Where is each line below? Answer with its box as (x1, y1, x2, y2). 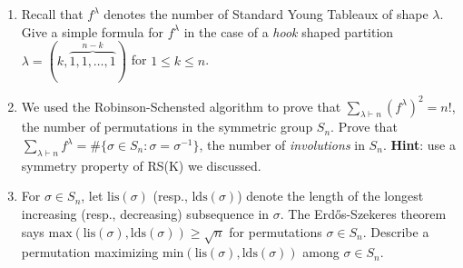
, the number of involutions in (199, 135, 365, 154)
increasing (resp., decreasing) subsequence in (21, 204, 270, 223)
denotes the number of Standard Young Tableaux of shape (103, 5, 429, 23)
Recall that (21, 5, 84, 23)
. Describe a (362, 222, 429, 241)
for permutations (229, 222, 322, 241)
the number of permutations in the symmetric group (21, 117, 313, 136)
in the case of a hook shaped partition (183, 22, 394, 41)
